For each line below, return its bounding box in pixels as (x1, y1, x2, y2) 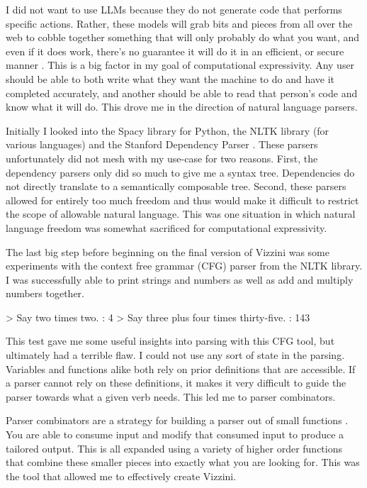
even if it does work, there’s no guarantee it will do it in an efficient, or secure (6, 43, 344, 58)
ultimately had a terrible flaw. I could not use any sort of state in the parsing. (6, 348, 345, 362)
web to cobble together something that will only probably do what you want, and (6, 30, 360, 45)
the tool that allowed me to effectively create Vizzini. (6, 468, 237, 483)
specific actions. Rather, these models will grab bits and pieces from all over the (6, 16, 353, 30)
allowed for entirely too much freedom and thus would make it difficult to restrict (6, 192, 359, 207)
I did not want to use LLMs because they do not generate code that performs (6, 2, 342, 16)
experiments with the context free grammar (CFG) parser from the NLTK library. (6, 258, 363, 273)
